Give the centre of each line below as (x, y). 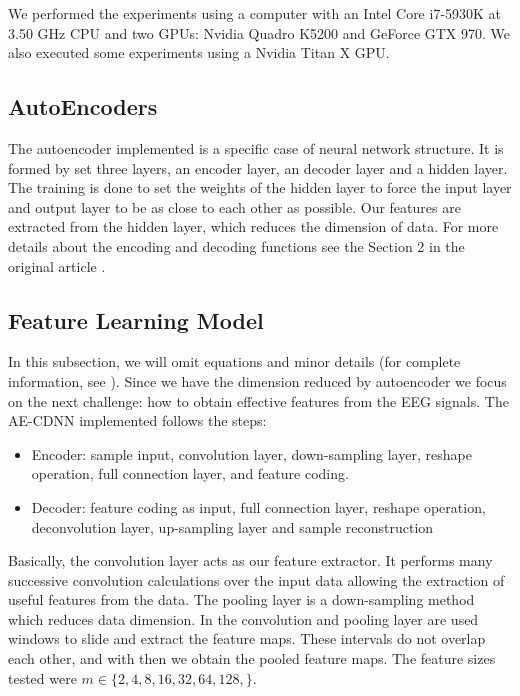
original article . (57, 265)
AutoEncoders (83, 106)
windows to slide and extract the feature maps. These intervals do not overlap (247, 638)
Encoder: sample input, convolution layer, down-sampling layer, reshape (251, 453)
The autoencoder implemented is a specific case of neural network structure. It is (256, 147)
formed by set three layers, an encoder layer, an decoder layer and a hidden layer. (258, 167)
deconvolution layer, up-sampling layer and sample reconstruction (232, 526)
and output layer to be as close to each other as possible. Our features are (234, 206)
